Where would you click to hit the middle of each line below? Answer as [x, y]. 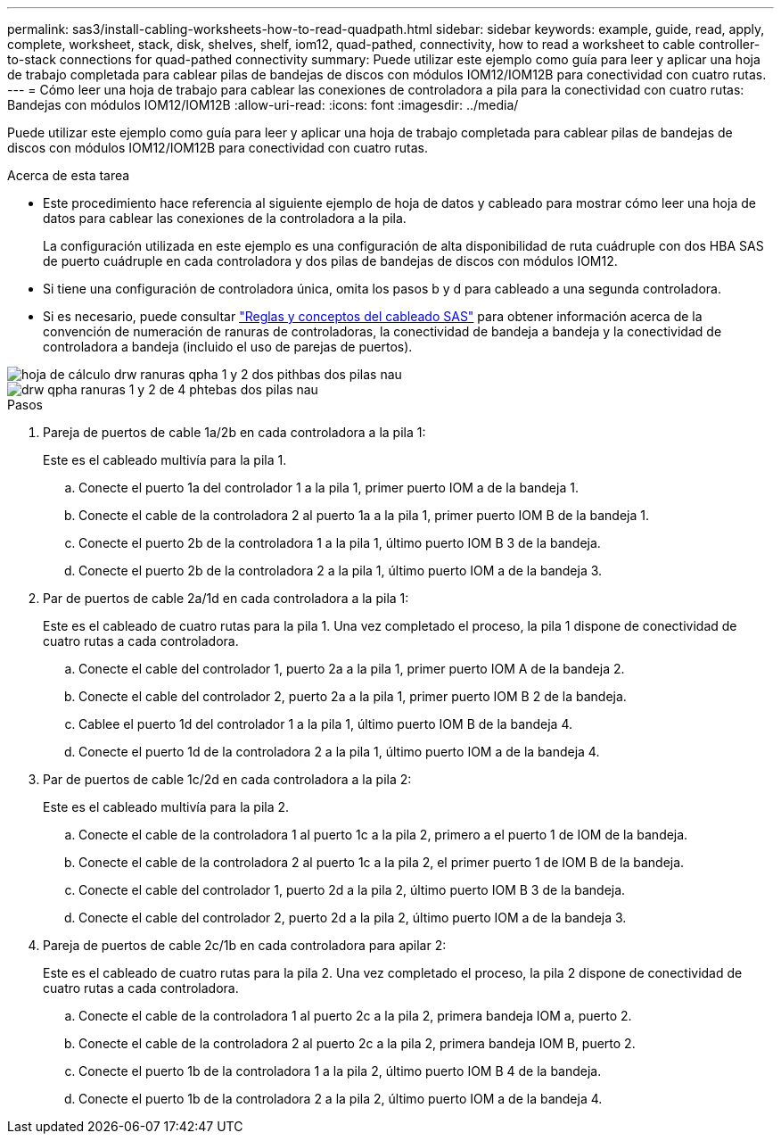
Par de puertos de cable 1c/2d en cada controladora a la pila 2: [227, 779]
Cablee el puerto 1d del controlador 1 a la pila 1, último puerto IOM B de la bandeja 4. [325, 724]
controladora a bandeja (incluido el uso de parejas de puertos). [228, 347]
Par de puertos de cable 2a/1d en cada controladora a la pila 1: [226, 598]
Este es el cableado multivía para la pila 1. [165, 460]
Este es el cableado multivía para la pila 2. [166, 807]
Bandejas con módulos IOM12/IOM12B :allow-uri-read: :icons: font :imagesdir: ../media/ [263, 105]
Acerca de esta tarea [69, 175]
